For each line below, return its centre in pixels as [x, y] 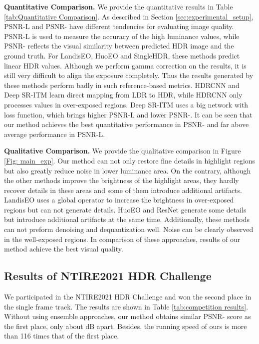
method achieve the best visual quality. [64, 249]
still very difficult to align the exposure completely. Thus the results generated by [129, 75]
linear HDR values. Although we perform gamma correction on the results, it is [125, 65]
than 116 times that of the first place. [62, 336]
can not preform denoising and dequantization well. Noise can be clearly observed [129, 229]
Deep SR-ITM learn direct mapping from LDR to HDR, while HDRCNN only [123, 95]
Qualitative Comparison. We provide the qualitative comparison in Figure [123, 151]
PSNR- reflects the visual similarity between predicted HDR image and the [119, 46]
